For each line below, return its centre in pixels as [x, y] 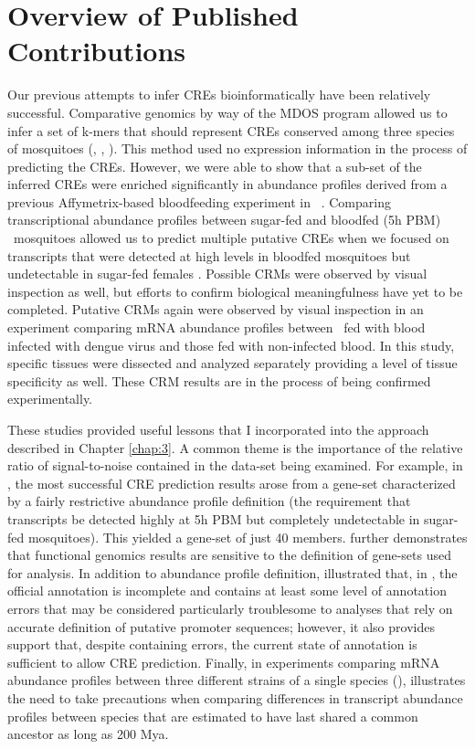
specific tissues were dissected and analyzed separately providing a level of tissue [232, 363]
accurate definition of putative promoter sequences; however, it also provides [221, 626]
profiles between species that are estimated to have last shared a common [213, 716]
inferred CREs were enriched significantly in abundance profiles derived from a [227, 184]
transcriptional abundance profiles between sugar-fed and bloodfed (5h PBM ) [224, 220]
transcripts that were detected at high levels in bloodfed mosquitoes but [209, 255]
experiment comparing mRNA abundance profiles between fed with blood [216, 327]
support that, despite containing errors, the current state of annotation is [212, 644]
